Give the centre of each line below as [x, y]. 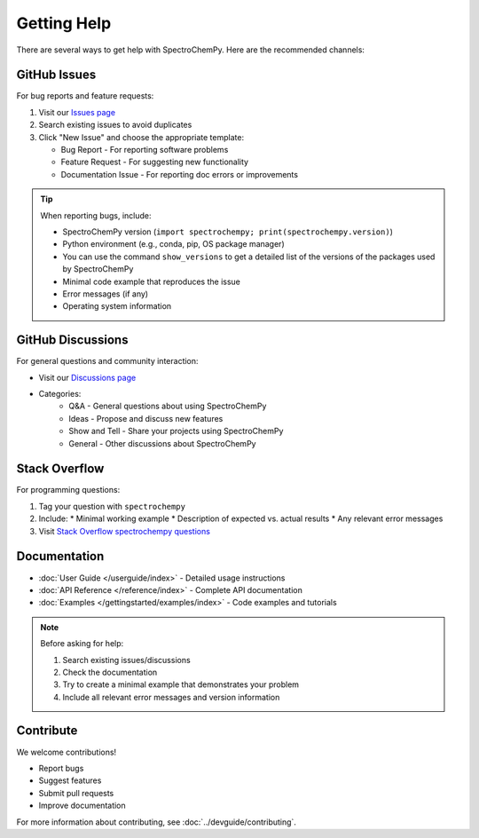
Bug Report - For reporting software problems [145, 150]
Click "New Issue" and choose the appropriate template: [141, 137]
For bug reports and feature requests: [85, 96]
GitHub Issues [56, 75]
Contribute [47, 731]
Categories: [60, 394]
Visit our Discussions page [87, 377]
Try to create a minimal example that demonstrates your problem [181, 684]
